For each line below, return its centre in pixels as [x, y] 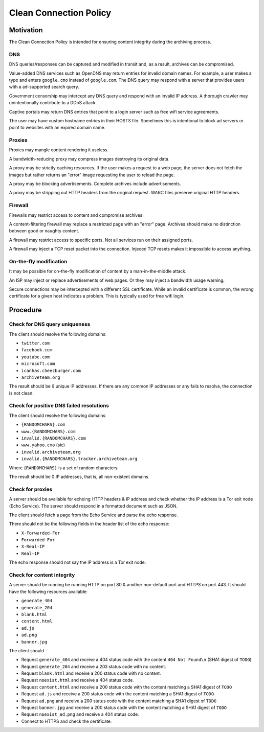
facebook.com [37, 350]
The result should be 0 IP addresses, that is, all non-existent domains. [79, 477]
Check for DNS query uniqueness [50, 324]
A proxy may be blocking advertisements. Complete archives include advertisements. [95, 184]
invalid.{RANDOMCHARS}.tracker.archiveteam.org [79, 459]
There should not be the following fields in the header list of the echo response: [89, 524]
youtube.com [35, 357]
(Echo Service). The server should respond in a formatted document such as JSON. [93, 506]
